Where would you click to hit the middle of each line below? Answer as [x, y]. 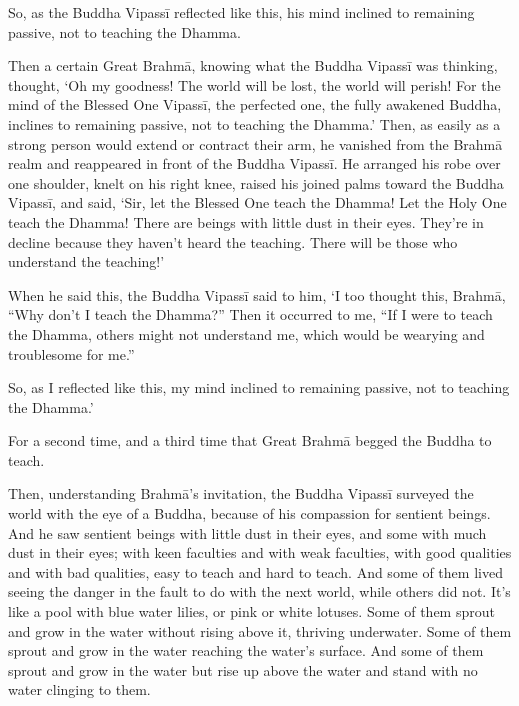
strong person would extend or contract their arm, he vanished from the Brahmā [255, 143]
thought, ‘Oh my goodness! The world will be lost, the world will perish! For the [254, 84]
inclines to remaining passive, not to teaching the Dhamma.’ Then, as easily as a [254, 123]
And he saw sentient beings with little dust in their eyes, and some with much [247, 532]
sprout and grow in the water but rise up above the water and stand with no [243, 669]
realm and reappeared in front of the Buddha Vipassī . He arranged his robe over [254, 163]
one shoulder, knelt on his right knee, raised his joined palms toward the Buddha [256, 182]
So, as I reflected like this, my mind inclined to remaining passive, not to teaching [259, 387]
